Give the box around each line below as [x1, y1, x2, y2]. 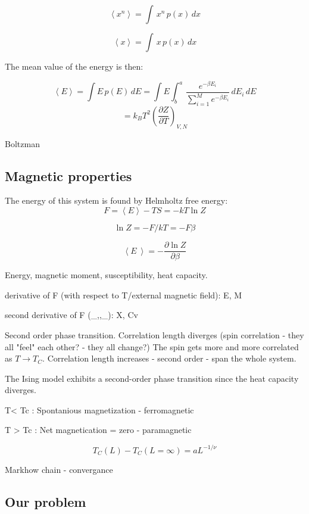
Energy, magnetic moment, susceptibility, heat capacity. [5, 269, 208, 281]
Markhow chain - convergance [5, 463, 113, 475]
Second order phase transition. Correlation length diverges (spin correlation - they [5, 328, 304, 341]
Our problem [5, 492, 86, 510]
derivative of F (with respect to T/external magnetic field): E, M [5, 288, 242, 301]
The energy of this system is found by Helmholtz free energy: [5, 194, 228, 207]
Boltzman [5, 137, 40, 149]
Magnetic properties [5, 166, 132, 185]
